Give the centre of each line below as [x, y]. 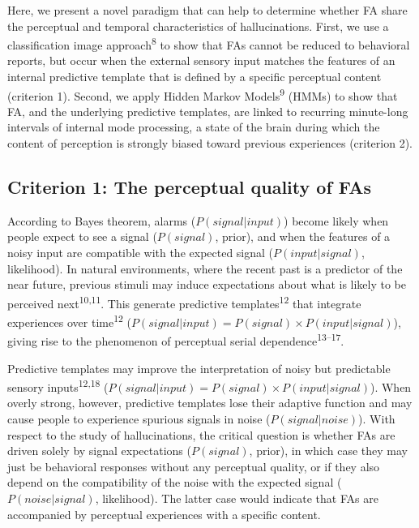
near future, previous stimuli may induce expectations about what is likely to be [207, 284]
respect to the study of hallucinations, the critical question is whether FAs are [201, 434]
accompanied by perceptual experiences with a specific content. [164, 514]
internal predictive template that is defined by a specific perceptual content [195, 77]
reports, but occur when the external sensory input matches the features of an [201, 60]
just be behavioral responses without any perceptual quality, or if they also [194, 466]
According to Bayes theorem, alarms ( [102, 220]
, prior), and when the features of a [303, 236]
